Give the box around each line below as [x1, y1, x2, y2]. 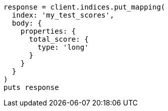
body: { [12, 19, 42, 27]
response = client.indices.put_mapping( [4, 3, 165, 11]
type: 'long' [37, 43, 89, 51]
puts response [4, 83, 59, 91]
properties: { [20, 27, 76, 35]
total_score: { [29, 35, 89, 43]
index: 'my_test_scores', [12, 11, 115, 19]
